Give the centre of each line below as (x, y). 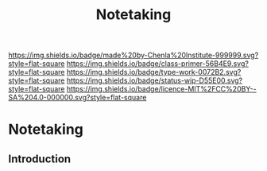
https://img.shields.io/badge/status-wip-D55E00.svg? (155, 80)
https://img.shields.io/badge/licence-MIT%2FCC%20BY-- (161, 89)
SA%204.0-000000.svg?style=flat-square (77, 98)
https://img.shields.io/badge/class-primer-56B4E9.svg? (157, 64)
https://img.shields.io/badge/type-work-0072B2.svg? (154, 72)
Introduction (40, 159)
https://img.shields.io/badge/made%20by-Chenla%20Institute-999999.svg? (133, 55)
